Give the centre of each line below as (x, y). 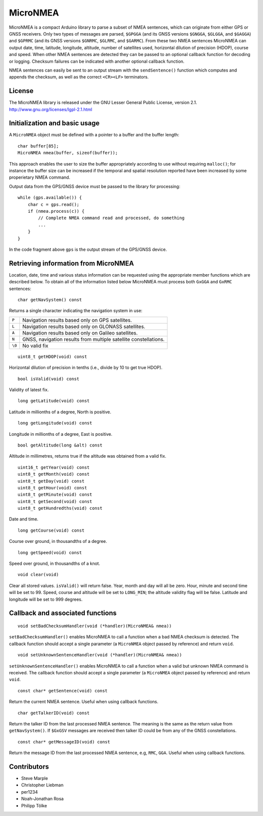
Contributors (29, 767)
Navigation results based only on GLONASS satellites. (84, 326)
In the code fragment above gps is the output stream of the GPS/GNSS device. (88, 249)
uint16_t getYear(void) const (54, 467)
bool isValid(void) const (49, 379)
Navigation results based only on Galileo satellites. (80, 333)
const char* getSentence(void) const (63, 691)
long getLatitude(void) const (54, 401)
